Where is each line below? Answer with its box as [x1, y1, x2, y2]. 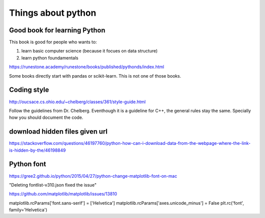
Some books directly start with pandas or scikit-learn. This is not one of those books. [9, 73, 182, 79]
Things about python [9, 7, 97, 18]
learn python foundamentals [21, 54, 79, 61]
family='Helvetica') [9, 207, 48, 213]
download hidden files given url [9, 128, 108, 136]
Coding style [9, 86, 49, 94]
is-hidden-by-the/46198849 [9, 147, 66, 153]
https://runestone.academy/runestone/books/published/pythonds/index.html [9, 64, 164, 70]
